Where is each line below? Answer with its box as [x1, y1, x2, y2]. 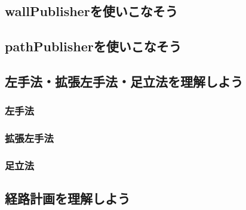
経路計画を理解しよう [5, 189, 130, 208]
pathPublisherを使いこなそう [5, 37, 182, 55]
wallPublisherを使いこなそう [5, 2, 178, 20]
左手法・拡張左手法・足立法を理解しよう [5, 72, 243, 90]
